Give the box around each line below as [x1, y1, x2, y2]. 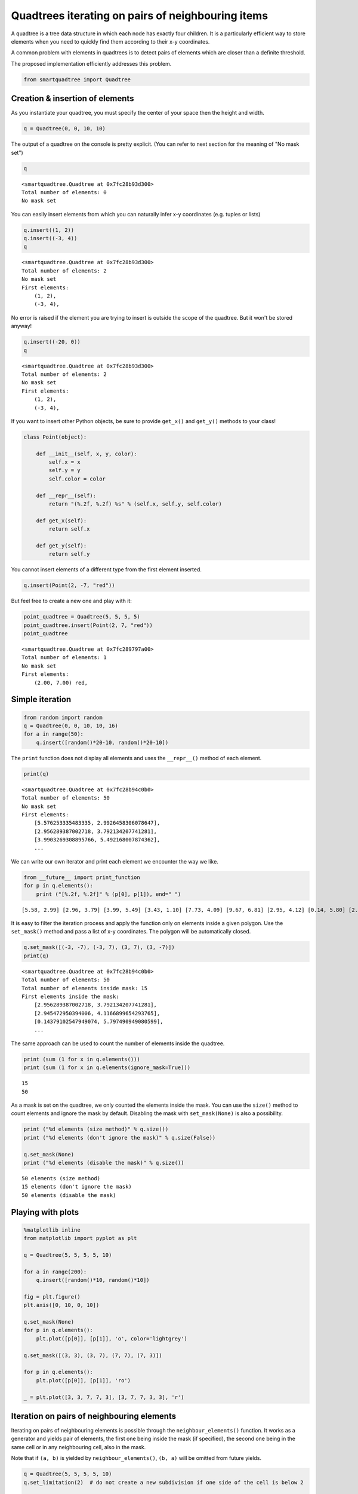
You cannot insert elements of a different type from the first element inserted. [11, 566, 202, 573]
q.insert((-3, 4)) [23, 235, 78, 242]
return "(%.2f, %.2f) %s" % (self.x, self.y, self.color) [48, 501, 222, 507]
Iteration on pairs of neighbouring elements [11, 1411, 176, 1421]
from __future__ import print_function [23, 874, 140, 881]
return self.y [48, 550, 90, 558]
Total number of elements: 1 [21, 654, 107, 661]
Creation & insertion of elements [11, 93, 134, 104]
